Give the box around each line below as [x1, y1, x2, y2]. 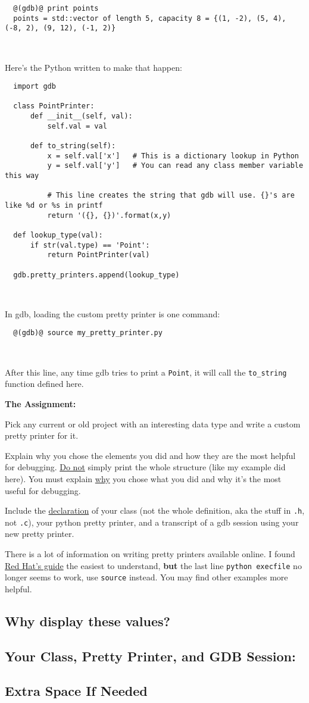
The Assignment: [5, 397, 76, 410]
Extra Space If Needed [5, 682, 148, 700]
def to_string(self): [30, 142, 116, 151]
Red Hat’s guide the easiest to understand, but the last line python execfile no [5, 559, 302, 571]
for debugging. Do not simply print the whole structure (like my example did [5, 461, 286, 473]
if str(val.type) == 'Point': [30, 240, 150, 249]
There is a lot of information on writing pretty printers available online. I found [5, 548, 295, 560]
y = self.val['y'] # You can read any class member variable [47, 161, 304, 170]
